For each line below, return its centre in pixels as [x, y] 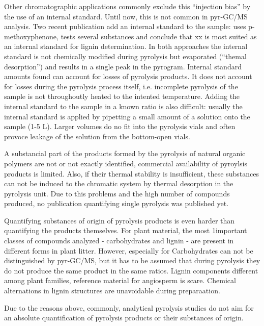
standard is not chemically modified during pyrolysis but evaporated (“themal [125, 56]
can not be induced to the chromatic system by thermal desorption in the [119, 183]
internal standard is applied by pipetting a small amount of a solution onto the [127, 116]
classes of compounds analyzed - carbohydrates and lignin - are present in [119, 241]
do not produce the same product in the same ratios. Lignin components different [131, 270]
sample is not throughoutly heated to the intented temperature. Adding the [122, 96]
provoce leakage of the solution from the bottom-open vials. [97, 136]
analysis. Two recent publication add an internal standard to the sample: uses [125, 26]
